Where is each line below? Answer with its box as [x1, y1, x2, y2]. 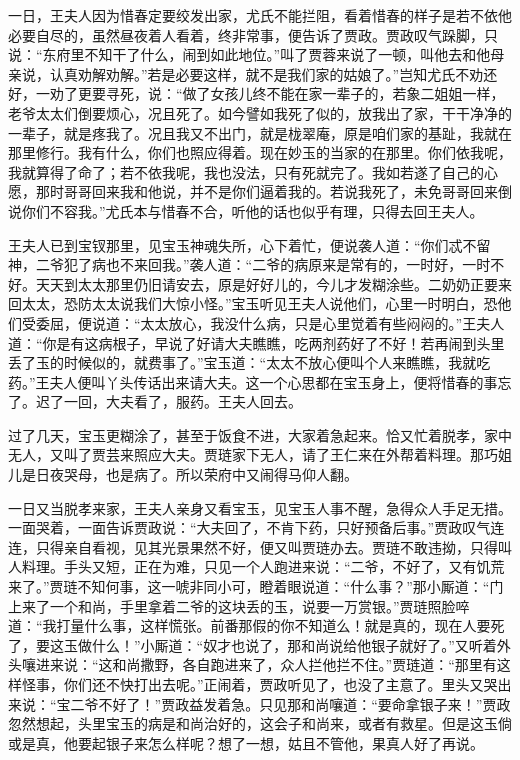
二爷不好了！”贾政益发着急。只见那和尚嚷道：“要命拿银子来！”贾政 [70, 693, 511, 714]
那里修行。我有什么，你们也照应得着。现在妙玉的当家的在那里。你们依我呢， [8, 142, 512, 163]
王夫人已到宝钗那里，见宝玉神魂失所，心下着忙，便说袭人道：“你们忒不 [8, 234, 477, 255]
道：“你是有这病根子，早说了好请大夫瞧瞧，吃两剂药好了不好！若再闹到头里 [8, 332, 505, 353]
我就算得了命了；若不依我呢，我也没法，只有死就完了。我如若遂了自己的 [8, 161, 484, 182]
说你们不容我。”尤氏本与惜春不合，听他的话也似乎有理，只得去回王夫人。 [8, 200, 484, 221]
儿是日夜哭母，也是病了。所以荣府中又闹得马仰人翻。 [8, 464, 358, 485]
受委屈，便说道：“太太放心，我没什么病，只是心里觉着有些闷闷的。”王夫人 [21, 312, 505, 333]
